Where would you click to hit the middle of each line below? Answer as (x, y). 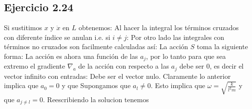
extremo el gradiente (35, 66)
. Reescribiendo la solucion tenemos (96, 99)
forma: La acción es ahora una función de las (71, 56)
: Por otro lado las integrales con (176, 37)
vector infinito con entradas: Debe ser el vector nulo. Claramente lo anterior (117, 76)
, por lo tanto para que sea (186, 56)
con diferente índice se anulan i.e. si (57, 37)
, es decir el (227, 66)
